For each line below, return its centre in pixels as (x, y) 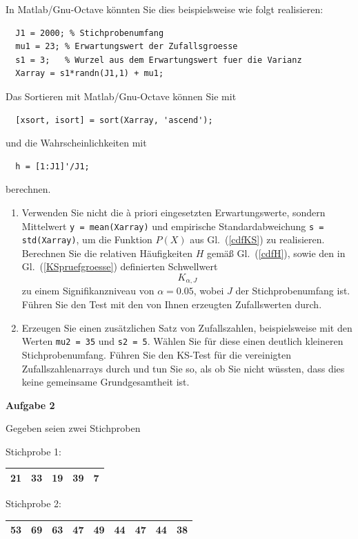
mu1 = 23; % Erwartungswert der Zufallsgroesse (127, 47)
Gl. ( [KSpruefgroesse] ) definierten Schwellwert (120, 266)
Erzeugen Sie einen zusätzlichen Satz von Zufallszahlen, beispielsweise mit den (187, 327)
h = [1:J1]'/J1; (52, 166)
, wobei (209, 291)
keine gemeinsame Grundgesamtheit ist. (106, 382)
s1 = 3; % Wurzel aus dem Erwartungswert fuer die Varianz (159, 60)
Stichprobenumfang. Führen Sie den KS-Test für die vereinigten (157, 354)
